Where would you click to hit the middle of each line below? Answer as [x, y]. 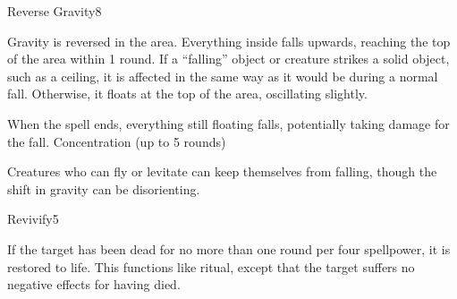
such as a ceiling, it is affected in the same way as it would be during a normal [223, 76]
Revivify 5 [33, 219]
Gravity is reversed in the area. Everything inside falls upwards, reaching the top [229, 41]
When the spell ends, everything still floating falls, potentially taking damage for [228, 123]
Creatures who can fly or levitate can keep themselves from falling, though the [222, 171]
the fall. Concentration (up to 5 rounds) [117, 141]
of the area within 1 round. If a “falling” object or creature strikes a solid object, [228, 59]
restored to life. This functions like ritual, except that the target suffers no [211, 266]
